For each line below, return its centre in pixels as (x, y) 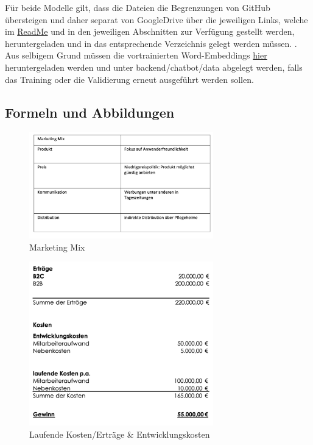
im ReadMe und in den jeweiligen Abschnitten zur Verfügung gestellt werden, (150, 31)
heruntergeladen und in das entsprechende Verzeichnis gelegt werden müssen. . (151, 43)
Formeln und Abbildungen (90, 112)
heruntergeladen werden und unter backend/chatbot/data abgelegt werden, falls (154, 67)
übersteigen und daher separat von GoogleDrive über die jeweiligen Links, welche (156, 19)
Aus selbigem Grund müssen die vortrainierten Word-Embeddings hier (136, 55)
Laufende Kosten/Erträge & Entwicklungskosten (120, 434)
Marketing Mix (57, 247)
